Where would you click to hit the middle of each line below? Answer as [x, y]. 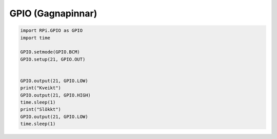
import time [35, 38]
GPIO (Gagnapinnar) [53, 13]
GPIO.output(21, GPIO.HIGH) [55, 95]
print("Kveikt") [41, 88]
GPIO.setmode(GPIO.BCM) [50, 52]
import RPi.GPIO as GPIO [52, 31]
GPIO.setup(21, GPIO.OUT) [53, 59]
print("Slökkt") [41, 110]
